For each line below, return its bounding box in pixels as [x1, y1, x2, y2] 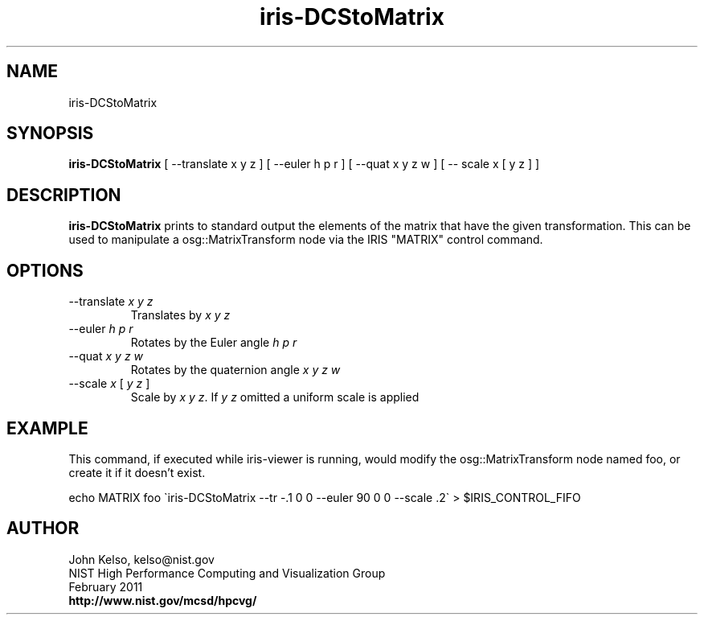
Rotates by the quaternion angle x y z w [130, 363, 341, 377]
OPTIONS [6, 260, 84, 281]
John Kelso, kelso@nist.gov [68, 552, 215, 566]
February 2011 [68, 579, 143, 594]
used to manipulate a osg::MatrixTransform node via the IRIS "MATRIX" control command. [68, 232, 543, 247]
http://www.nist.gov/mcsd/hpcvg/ [68, 593, 257, 607]
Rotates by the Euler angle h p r [130, 335, 297, 350]
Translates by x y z [130, 308, 231, 323]
